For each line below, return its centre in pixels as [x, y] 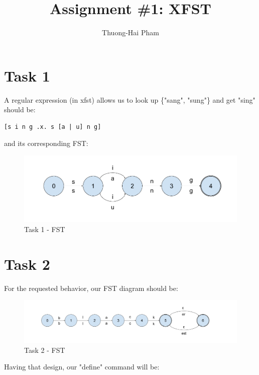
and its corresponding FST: [46, 143]
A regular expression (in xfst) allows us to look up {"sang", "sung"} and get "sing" [130, 99]
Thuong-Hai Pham [131, 32]
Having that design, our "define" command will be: [82, 367]
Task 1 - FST [45, 229]
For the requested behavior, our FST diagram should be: [91, 288]
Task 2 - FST [45, 350]
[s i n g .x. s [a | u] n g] [53, 127]
